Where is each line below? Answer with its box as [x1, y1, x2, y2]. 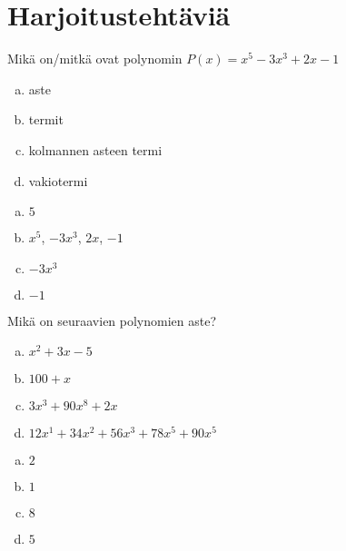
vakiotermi [28, 171, 88, 190]
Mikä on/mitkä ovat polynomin [7, 49, 183, 68]
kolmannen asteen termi [28, 140, 163, 159]
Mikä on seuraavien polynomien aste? [7, 310, 217, 330]
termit [28, 110, 64, 129]
